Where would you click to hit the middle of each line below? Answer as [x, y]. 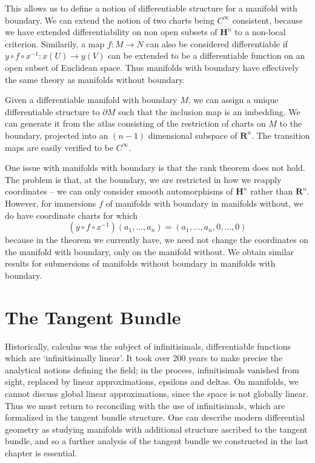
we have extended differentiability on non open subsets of [111, 32]
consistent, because [267, 20]
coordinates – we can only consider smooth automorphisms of [119, 191]
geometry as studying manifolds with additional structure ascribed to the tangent [156, 429]
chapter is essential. [41, 452]
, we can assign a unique [233, 100]
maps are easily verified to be [59, 147]
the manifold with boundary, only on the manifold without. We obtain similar [150, 251]
